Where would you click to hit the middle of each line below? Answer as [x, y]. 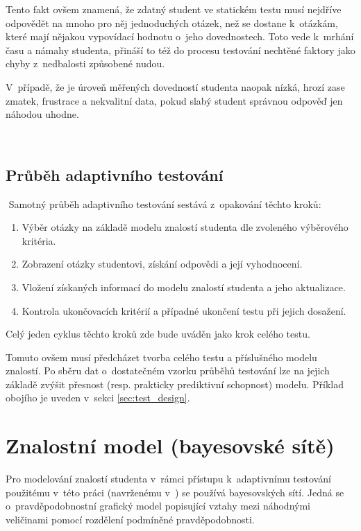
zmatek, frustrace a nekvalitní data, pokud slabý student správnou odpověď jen [174, 100]
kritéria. [39, 240]
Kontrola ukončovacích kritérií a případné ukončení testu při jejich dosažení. [184, 310]
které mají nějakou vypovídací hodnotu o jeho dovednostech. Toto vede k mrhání [180, 36]
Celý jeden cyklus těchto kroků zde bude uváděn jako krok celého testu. [158, 334]
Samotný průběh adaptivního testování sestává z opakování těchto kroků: [165, 203]
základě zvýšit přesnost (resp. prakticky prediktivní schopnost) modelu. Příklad [175, 384]
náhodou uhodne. [42, 114]
